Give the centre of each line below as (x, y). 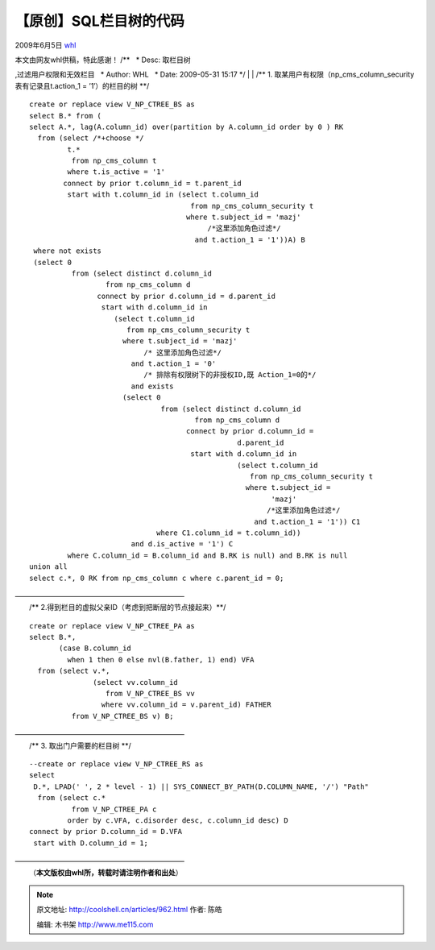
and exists (152, 386)
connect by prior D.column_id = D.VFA (106, 832)
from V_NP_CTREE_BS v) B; (122, 716)
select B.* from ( (66, 116)
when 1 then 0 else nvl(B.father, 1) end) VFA (161, 660)
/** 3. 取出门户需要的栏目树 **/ (81, 745)
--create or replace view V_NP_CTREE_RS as (116, 764)
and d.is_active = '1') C (182, 544)
